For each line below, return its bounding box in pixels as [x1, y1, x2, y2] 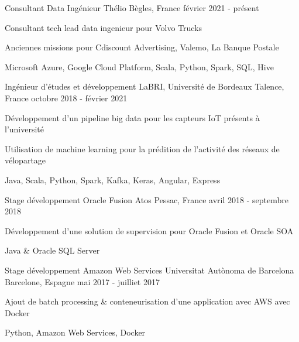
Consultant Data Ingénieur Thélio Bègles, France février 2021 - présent [5, 2, 259, 13]
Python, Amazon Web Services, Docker [5, 326, 146, 338]
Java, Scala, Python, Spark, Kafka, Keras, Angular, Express [5, 173, 221, 186]
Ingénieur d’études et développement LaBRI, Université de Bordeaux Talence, [5, 80, 284, 93]
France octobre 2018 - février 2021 [5, 91, 128, 104]
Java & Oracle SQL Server [5, 244, 100, 256]
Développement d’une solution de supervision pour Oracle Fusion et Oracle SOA [5, 224, 294, 237]
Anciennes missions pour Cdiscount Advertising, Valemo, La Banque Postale [5, 41, 279, 53]
